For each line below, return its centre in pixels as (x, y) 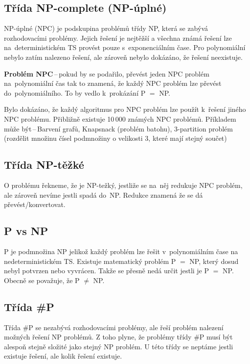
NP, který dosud (214, 261)
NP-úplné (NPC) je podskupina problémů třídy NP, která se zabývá (106, 28)
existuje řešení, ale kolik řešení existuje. (63, 356)
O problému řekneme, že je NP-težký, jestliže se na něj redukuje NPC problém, (123, 185)
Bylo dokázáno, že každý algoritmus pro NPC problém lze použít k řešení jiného (125, 109)
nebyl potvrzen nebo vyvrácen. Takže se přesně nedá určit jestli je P (107, 271)
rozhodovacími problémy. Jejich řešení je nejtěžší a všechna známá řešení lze (118, 38)
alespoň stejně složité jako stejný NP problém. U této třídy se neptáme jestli (119, 346)
